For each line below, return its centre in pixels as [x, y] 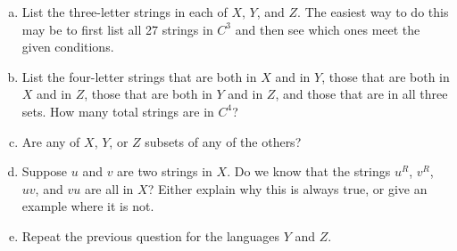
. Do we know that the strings [309, 171]
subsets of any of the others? [223, 141]
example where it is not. [88, 206]
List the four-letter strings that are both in [139, 76]
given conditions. [68, 47]
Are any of [51, 141]
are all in [109, 188]
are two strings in [165, 171]
